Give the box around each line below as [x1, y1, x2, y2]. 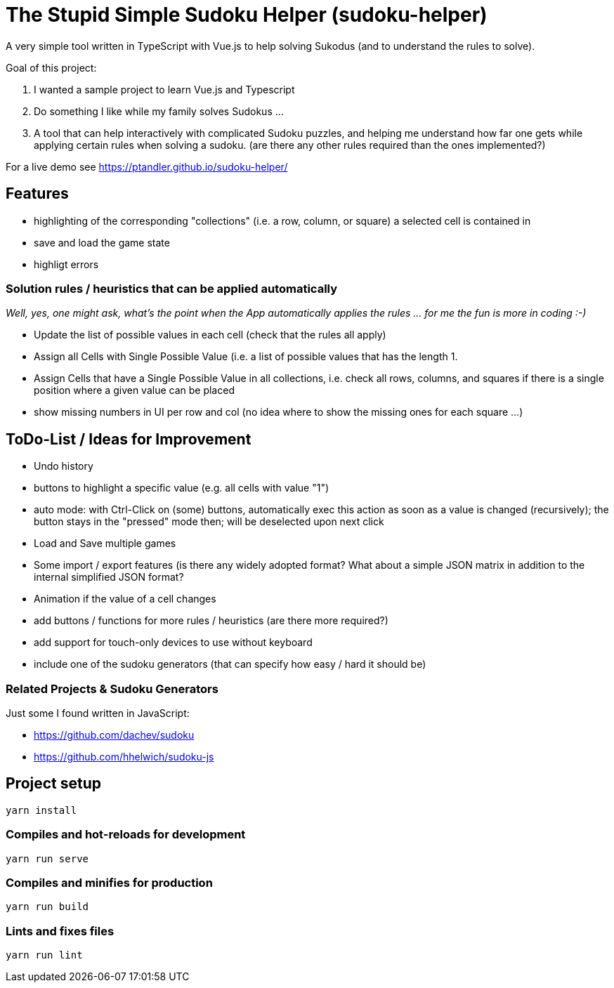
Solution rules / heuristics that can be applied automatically [6, 281, 338, 296]
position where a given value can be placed [34, 384, 235, 397]
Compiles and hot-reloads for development [6, 827, 246, 842]
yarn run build [6, 901, 89, 913]
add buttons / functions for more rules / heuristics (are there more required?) [34, 614, 388, 627]
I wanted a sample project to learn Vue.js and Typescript [34, 83, 295, 95]
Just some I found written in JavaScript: [6, 706, 190, 719]
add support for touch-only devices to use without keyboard [34, 636, 313, 649]
